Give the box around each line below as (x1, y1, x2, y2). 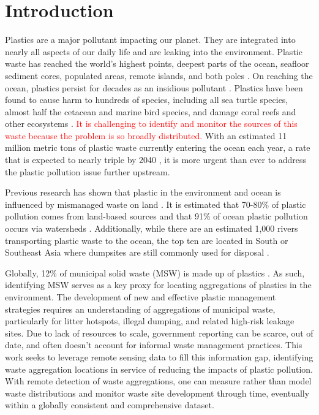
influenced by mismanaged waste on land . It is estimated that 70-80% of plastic (5, 197, 306, 210)
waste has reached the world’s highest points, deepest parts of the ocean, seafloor (5, 57, 309, 70)
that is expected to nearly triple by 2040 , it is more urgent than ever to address (5, 153, 307, 166)
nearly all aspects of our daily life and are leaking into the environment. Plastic (5, 45, 302, 58)
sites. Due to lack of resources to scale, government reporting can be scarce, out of (5, 326, 313, 339)
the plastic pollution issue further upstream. (5, 165, 170, 178)
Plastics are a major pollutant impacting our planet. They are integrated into (5, 33, 296, 46)
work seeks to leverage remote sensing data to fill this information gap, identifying (5, 350, 313, 363)
